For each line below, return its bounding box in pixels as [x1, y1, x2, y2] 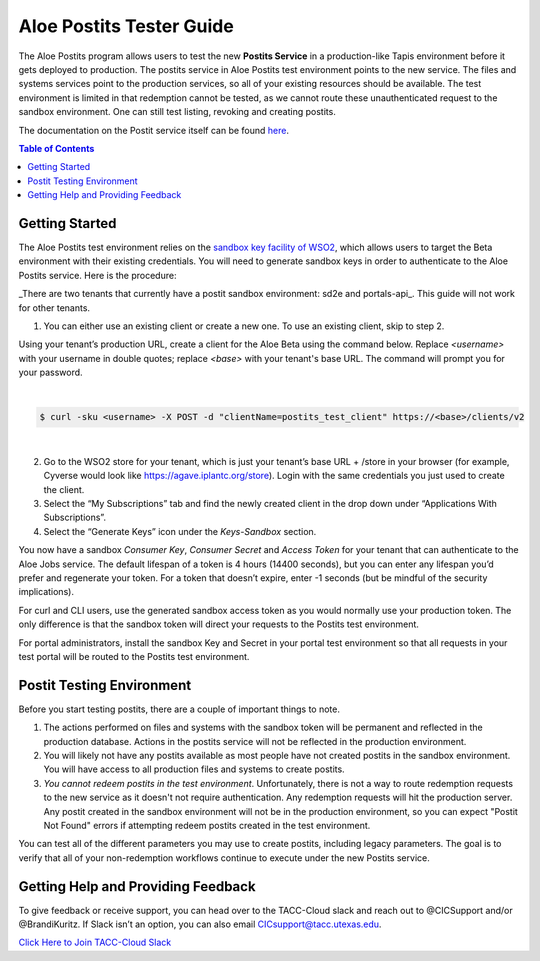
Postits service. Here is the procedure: [18, 269, 177, 281]
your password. [18, 366, 84, 379]
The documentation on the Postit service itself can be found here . [18, 124, 290, 136]
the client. [43, 483, 85, 495]
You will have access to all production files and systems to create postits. [43, 763, 345, 775]
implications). [18, 586, 75, 598]
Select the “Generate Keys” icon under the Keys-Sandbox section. [43, 525, 317, 537]
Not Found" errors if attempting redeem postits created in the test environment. [43, 819, 371, 831]
